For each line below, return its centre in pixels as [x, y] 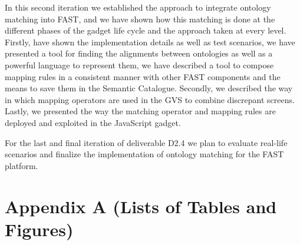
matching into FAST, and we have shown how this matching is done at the [140, 19]
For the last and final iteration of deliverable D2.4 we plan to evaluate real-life [146, 142]
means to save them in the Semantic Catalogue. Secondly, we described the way [149, 88]
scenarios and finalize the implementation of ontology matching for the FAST [144, 154]
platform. [22, 165]
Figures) [39, 229]
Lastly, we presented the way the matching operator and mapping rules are [140, 111]
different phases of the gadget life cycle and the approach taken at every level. [146, 30]
